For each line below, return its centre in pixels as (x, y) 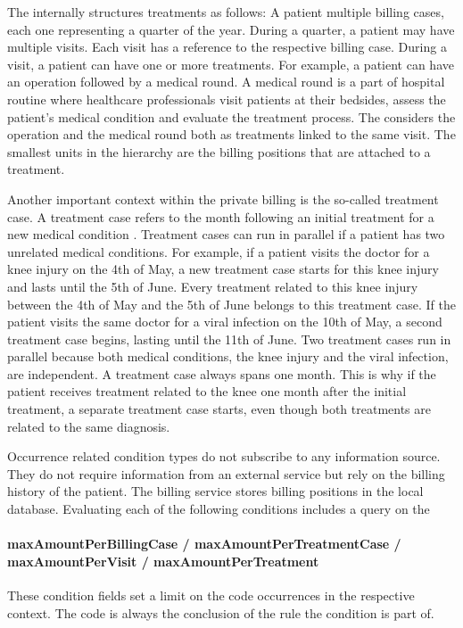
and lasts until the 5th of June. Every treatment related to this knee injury (213, 286)
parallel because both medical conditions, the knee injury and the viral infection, (228, 356)
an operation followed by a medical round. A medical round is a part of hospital (226, 82)
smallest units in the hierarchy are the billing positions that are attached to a (219, 151)
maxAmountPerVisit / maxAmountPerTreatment (163, 561)
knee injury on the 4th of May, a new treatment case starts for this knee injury (223, 269)
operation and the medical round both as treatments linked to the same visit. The (231, 134)
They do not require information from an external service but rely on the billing (226, 473)
